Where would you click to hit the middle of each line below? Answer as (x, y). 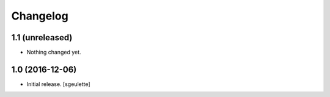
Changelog (40, 16)
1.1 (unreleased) (42, 38)
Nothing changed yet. (54, 52)
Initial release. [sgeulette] (59, 84)
